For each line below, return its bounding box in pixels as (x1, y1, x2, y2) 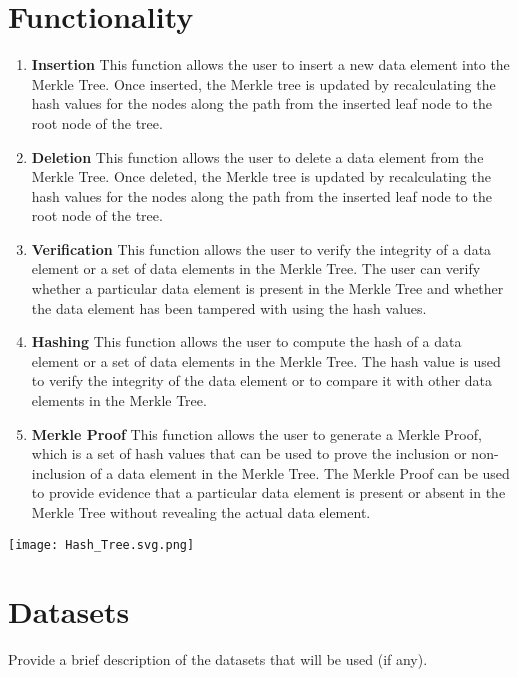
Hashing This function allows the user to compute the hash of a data (31, 331, 462, 352)
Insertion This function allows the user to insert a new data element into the (31, 54, 510, 75)
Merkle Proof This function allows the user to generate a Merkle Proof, (31, 423, 482, 444)
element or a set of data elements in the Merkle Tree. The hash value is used (31, 350, 501, 371)
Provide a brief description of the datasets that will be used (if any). (8, 649, 428, 670)
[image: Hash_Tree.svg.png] (8, 537, 195, 552)
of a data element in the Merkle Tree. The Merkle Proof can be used (90, 462, 510, 483)
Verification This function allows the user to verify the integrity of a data (31, 238, 492, 259)
